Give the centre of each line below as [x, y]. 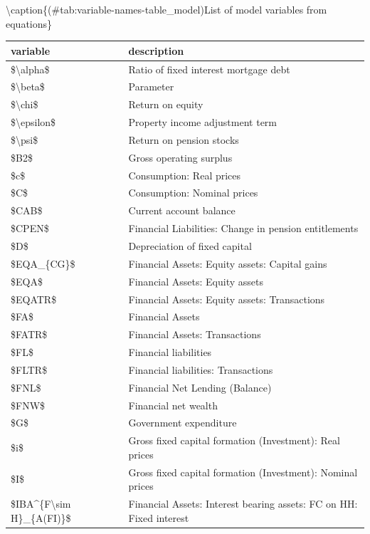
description [156, 50]
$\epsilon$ [33, 122]
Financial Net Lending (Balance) [200, 387]
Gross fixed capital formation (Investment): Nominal [243, 472]
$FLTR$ [29, 369]
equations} [29, 23]
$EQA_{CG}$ [43, 263]
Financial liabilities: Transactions [201, 369]
